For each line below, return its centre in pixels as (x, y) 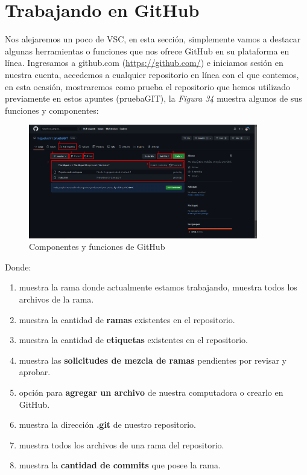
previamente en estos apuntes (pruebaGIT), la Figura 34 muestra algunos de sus (153, 98)
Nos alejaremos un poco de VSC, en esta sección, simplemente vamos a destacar (153, 39)
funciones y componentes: (52, 110)
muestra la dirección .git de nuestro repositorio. (107, 424)
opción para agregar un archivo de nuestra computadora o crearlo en (151, 392)
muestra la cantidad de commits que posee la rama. (120, 465)
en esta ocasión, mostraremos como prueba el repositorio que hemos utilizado (148, 86)
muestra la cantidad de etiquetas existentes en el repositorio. (133, 340)
